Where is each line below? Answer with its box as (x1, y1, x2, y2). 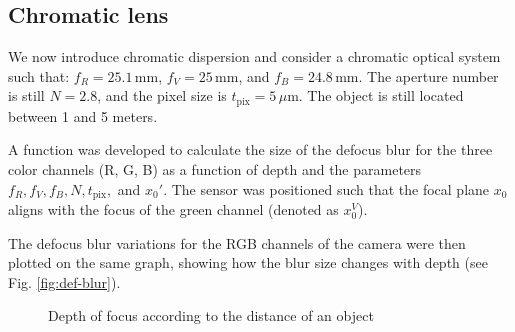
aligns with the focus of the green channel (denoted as (8, 199, 339, 220)
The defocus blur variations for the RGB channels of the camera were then (8, 232, 466, 253)
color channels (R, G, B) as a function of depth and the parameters (8, 159, 422, 180)
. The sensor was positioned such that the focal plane (163, 178, 490, 199)
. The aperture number (358, 65, 499, 86)
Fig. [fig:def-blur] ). (8, 271, 121, 292)
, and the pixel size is (97, 85, 227, 106)
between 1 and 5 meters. (8, 105, 158, 126)
